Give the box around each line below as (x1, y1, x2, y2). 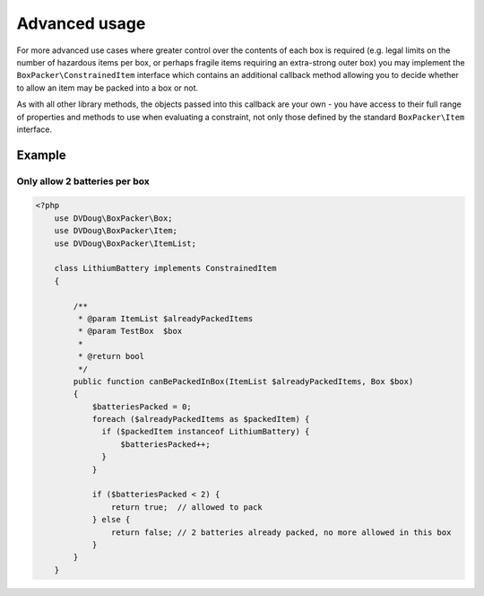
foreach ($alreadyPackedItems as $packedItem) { (91, 414, 310, 425)
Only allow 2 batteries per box (16, 175, 150, 188)
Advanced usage (16, 13, 146, 33)
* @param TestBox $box (77, 326, 183, 337)
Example (16, 147, 66, 162)
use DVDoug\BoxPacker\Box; (54, 213, 174, 223)
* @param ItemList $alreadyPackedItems (77, 313, 254, 323)
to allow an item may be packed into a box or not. (16, 82, 199, 93)
